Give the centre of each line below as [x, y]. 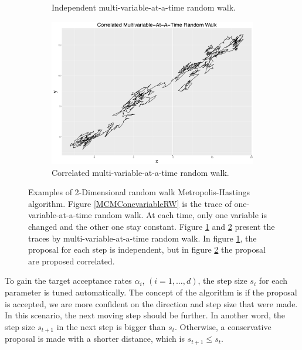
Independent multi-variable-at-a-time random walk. [144, 7]
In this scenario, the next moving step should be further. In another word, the [145, 315]
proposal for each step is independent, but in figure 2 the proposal [147, 249]
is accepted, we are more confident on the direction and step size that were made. [151, 303]
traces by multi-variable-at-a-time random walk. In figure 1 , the [142, 238]
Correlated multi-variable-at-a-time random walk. [140, 172]
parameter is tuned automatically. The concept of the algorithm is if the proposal [151, 292]
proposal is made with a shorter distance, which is [95, 339]
